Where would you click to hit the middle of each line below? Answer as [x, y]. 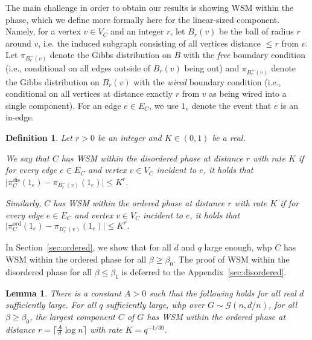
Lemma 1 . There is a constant [63, 293]
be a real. [229, 138]
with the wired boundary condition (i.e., [207, 81]
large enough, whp [238, 247]
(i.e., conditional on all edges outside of [78, 67]
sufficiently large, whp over [155, 305]
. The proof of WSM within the [231, 259]
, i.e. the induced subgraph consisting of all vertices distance [150, 43]
